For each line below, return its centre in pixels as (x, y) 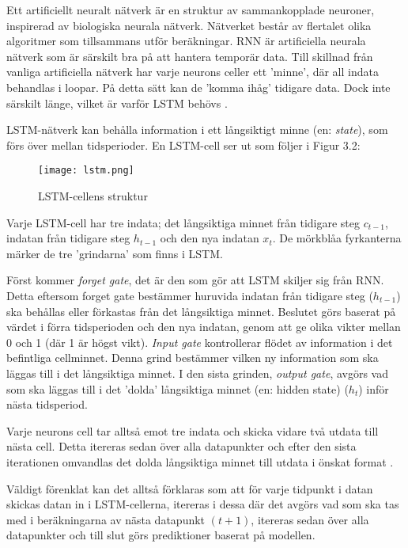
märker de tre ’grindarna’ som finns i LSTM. (115, 253)
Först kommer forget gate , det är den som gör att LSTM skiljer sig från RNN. (195, 280)
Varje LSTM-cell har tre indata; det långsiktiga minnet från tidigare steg (183, 222)
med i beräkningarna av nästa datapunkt (106, 519)
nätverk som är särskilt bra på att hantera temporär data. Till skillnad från (190, 56)
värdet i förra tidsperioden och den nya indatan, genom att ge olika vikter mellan (204, 327)
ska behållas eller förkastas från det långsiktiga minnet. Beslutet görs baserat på (201, 311)
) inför (374, 388)
